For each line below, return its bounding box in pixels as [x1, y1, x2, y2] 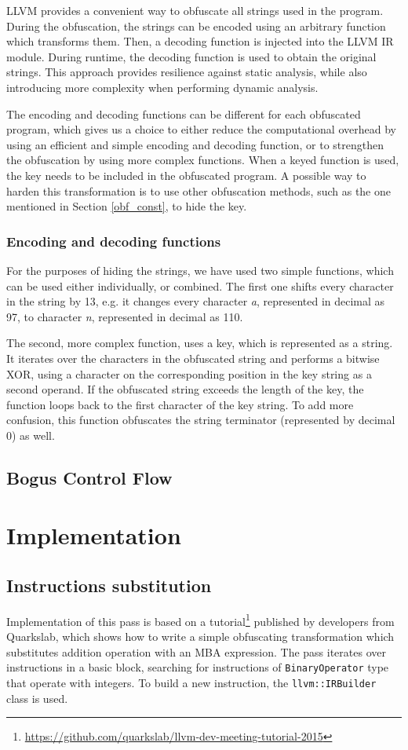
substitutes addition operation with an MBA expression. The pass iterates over [6, 643, 386, 660]
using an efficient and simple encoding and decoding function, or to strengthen [6, 136, 384, 152]
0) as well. [6, 426, 55, 443]
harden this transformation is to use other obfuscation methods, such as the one [6, 182, 391, 199]
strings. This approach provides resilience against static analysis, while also [6, 64, 367, 80]
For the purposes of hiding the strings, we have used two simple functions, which [6, 262, 394, 278]
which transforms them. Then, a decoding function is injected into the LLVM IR [6, 33, 394, 49]
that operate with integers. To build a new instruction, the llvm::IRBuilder [6, 674, 377, 690]
